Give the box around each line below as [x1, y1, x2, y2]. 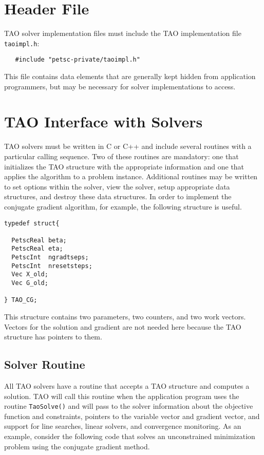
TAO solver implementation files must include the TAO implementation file [4, 28, 241, 39]
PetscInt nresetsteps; [11, 262, 92, 270]
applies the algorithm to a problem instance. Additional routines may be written [4, 171, 258, 182]
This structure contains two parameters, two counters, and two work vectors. [4, 311, 246, 322]
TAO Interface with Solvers [4, 111, 203, 132]
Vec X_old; [11, 271, 48, 278]
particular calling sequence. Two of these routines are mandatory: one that [4, 150, 239, 161]
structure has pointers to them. [4, 331, 102, 342]
